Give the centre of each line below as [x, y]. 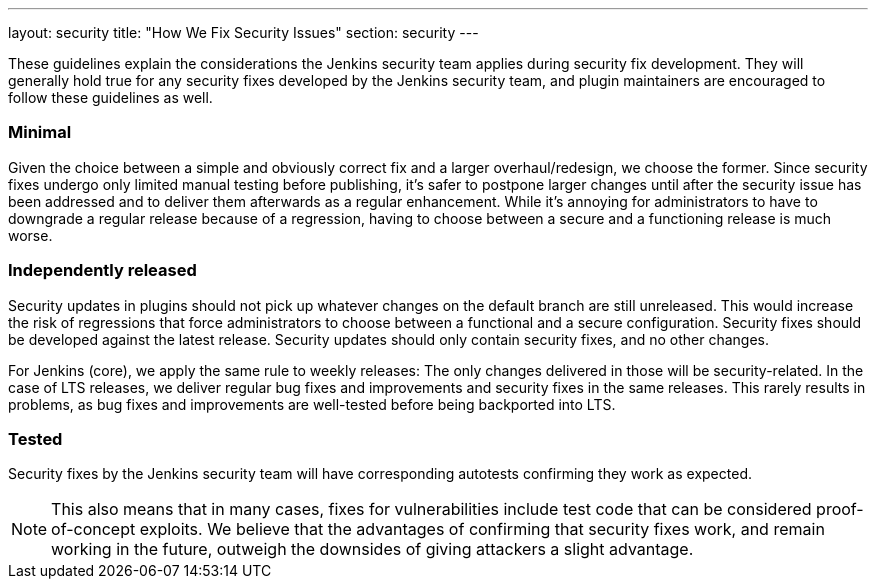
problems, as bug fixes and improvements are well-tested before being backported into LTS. [312, 404]
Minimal [40, 132]
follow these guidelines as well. [110, 97]
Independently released [102, 270]
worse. [30, 235]
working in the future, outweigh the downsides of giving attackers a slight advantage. [372, 549]
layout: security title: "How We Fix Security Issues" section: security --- [243, 32]
